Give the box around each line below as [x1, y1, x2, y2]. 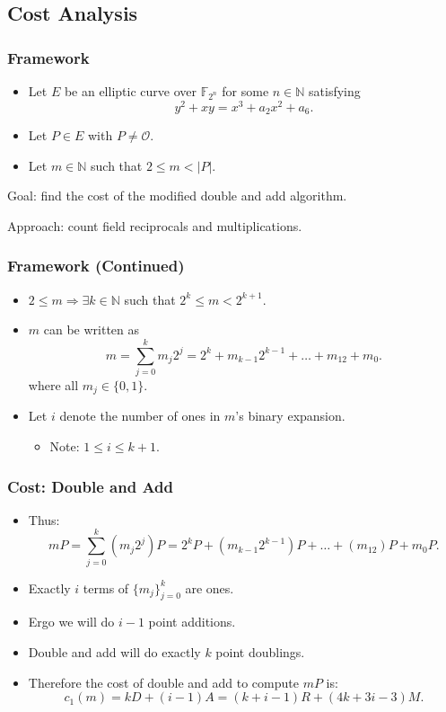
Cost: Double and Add [7, 475, 173, 497]
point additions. [148, 612, 236, 631]
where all [28, 376, 79, 395]
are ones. [185, 578, 234, 597]
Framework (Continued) [7, 254, 185, 277]
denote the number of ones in [59, 406, 221, 425]
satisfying [309, 82, 361, 100]
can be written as [43, 320, 140, 339]
